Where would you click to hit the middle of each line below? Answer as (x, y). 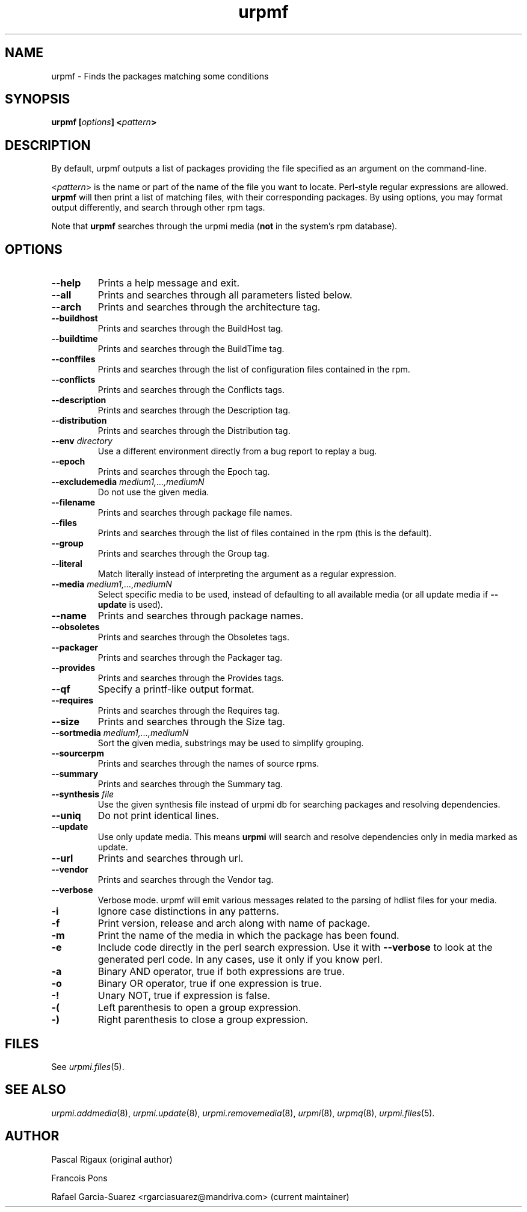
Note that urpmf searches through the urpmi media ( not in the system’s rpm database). (224, 226)
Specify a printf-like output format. (176, 689)
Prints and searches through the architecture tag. (209, 307)
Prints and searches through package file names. (195, 513)
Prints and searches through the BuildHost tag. (190, 329)
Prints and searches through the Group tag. (183, 554)
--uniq (66, 816)
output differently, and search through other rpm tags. (158, 208)
